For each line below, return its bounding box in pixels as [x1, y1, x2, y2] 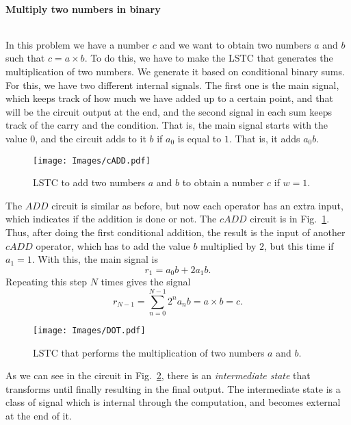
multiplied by [200, 238, 257, 253]
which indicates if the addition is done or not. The [5, 211, 217, 226]
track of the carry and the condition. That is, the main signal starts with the [5, 118, 328, 132]
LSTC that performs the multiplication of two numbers [33, 345, 265, 359]
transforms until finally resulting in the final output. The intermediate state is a [5, 381, 341, 396]
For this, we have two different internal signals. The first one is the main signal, [5, 77, 339, 92]
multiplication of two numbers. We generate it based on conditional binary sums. [5, 64, 345, 78]
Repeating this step [5, 274, 87, 289]
